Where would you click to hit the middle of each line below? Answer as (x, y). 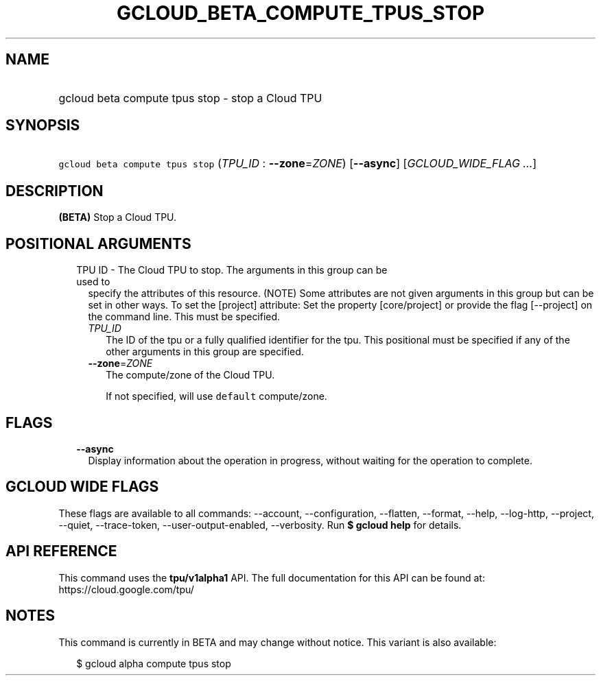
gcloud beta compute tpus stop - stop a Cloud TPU (190, 98)
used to (93, 282)
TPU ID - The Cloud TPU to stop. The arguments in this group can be (232, 270)
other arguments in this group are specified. (205, 352)
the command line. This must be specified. (184, 317)
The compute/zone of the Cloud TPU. (190, 375)
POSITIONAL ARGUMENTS (98, 243)
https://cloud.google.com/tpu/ (126, 589)
